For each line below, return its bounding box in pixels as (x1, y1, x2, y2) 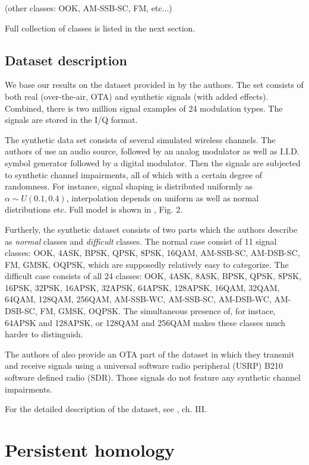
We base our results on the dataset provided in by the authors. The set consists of (5, 78, 304, 91)
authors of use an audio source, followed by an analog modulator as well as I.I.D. (5, 145, 299, 157)
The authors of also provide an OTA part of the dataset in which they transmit (5, 347, 295, 360)
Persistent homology (5, 438, 175, 462)
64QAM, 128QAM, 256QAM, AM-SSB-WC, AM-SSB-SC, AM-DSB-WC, (5, 293, 272, 305)
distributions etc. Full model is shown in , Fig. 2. (5, 203, 183, 216)
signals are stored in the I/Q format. (5, 113, 138, 126)
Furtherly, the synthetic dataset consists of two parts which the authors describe (5, 223, 298, 235)
